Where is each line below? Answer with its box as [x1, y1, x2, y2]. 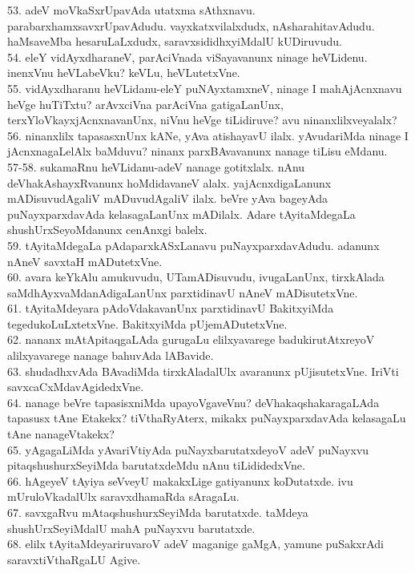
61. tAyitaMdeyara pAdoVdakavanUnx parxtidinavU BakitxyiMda [7, 300, 334, 317]
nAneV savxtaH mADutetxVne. [7, 252, 163, 269]
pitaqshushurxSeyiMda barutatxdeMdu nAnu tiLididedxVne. [7, 457, 305, 474]
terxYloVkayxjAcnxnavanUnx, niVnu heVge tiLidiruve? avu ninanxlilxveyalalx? [7, 111, 397, 128]
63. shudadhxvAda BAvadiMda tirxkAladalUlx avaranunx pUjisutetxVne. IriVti [7, 362, 399, 379]
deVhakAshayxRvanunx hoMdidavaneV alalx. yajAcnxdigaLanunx [7, 174, 332, 191]
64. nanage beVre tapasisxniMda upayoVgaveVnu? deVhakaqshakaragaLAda [7, 393, 380, 410]
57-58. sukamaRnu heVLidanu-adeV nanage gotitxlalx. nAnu [7, 158, 305, 175]
